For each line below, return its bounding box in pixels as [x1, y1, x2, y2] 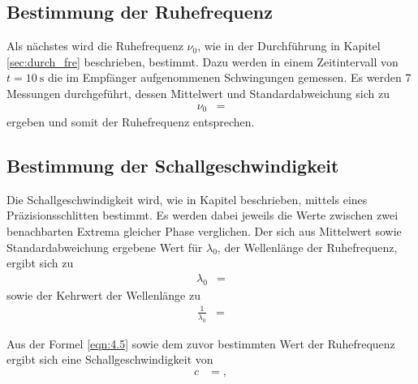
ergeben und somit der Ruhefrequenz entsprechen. [6, 113, 255, 130]
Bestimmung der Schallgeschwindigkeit [6, 153, 339, 178]
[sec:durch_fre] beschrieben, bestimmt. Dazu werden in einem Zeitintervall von [6, 53, 399, 70]
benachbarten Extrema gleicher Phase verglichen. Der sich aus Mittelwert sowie [6, 223, 402, 240]
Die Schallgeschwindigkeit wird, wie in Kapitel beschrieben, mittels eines [6, 190, 368, 207]
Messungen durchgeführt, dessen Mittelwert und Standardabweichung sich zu [6, 84, 390, 101]
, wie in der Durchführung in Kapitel [197, 37, 381, 54]
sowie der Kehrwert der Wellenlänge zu [6, 286, 200, 303]
